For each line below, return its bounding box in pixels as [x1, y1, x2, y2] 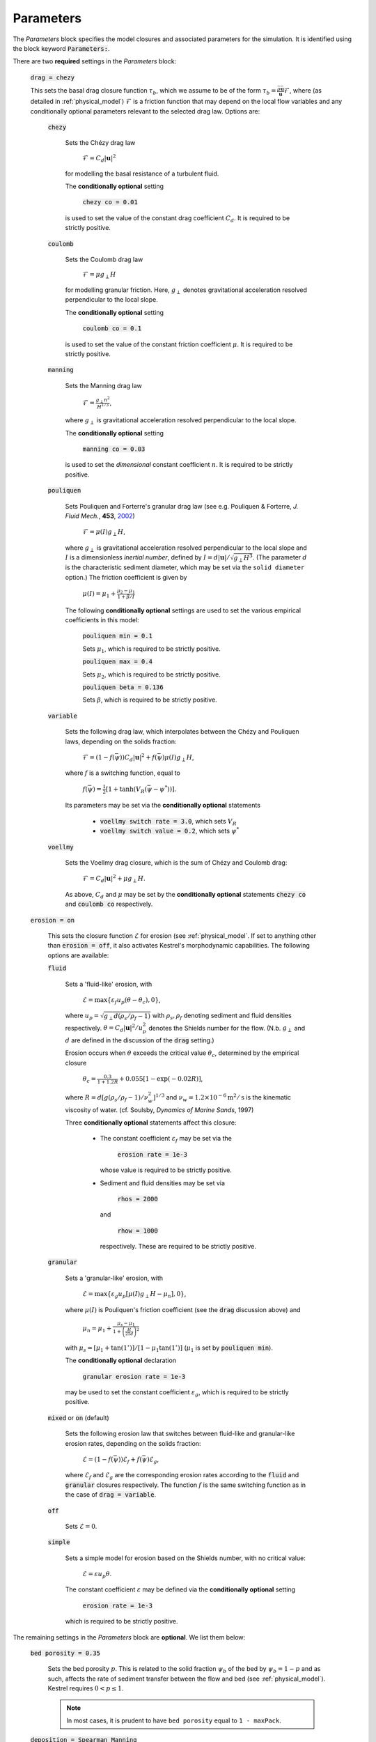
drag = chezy [30, 73, 75, 82]
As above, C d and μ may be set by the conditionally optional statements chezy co [65, 890, 306, 900]
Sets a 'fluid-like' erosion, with [65, 980, 152, 988]
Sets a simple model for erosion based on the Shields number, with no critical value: [65, 1554, 306, 1562]
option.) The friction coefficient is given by [65, 573, 187, 581]
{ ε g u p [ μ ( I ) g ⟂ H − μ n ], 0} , [107, 1290, 187, 1300]
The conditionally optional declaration [65, 1356, 177, 1365]
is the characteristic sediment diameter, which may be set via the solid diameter [65, 563, 305, 571]
